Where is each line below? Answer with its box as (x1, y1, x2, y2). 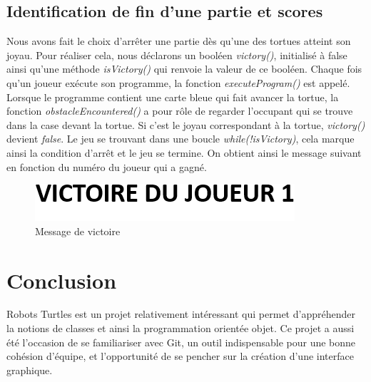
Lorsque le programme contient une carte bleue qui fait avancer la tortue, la (6, 89, 339, 104)
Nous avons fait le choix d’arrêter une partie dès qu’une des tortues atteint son (6, 33, 351, 48)
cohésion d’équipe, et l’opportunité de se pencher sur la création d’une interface (6, 349, 354, 363)
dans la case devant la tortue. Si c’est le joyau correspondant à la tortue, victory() (6, 117, 365, 132)
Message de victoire (35, 223, 121, 238)
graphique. (6, 362, 53, 377)
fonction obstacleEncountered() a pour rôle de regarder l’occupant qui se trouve (6, 103, 353, 118)
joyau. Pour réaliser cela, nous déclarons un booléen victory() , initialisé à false (6, 47, 347, 62)
